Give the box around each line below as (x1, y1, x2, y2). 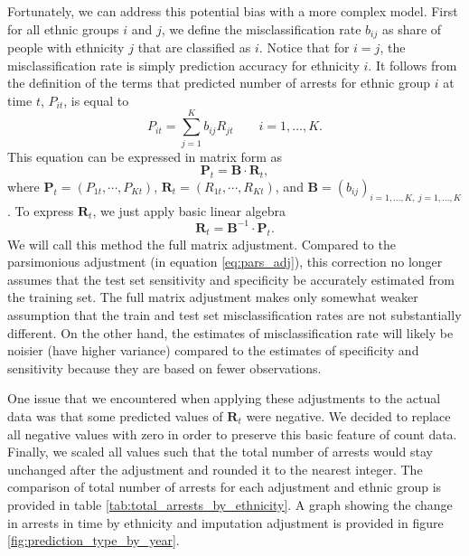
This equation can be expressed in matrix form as (7, 146, 283, 165)
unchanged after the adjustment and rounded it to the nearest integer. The (7, 459, 423, 478)
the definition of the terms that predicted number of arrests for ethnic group (7, 73, 430, 92)
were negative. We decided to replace (246, 406, 451, 425)
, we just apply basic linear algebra (92, 201, 286, 220)
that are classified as (137, 38, 251, 57)
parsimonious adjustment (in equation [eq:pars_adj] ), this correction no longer (7, 252, 443, 271)
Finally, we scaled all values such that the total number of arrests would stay (7, 442, 433, 461)
